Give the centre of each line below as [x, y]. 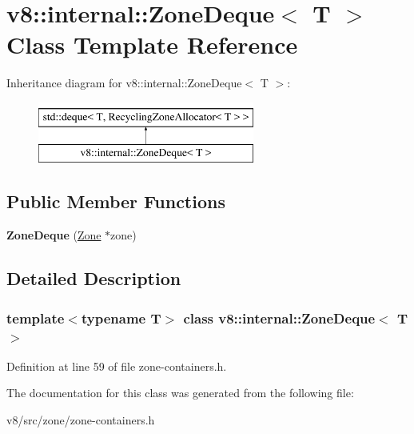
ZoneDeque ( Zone [54, 235]
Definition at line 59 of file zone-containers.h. [117, 366]
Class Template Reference [152, 44]
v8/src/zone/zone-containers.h [81, 419]
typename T [121, 317]
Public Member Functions [116, 201]
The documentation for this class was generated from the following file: [180, 393]
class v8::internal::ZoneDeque [279, 317]
